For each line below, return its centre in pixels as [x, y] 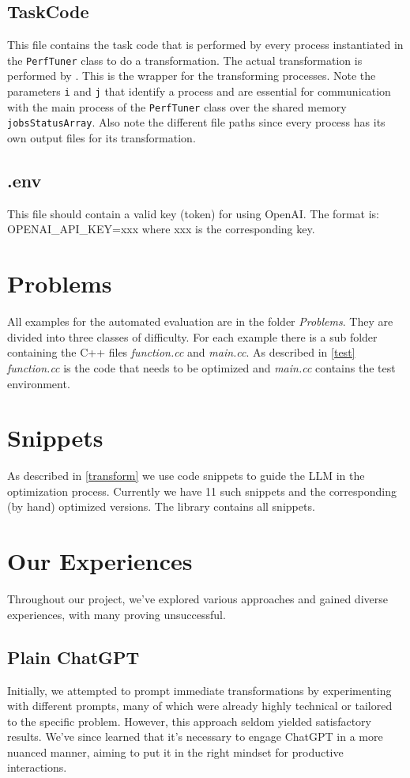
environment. [39, 383]
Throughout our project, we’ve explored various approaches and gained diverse [197, 599]
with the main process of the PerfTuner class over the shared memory [177, 106]
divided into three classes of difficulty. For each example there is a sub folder [192, 336]
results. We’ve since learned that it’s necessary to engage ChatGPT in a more [195, 736]
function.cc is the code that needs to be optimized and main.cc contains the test [201, 367]
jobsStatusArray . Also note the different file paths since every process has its [196, 122]
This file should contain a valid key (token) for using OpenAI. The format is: [193, 213]
